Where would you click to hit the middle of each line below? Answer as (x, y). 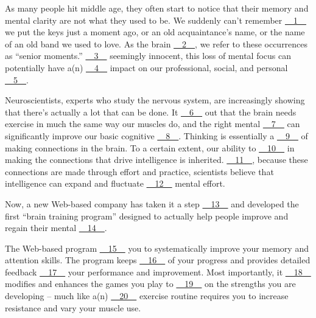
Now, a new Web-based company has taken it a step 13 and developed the (152, 203)
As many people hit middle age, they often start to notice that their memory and (157, 8)
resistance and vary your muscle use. (73, 307)
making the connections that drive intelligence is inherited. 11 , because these (156, 160)
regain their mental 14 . (56, 228)
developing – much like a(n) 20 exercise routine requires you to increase (147, 296)
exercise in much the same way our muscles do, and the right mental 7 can (153, 124)
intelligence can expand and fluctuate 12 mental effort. (115, 183)
